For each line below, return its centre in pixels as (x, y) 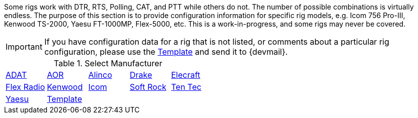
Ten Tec (186, 87)
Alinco (100, 75)
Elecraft (186, 75)
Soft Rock (148, 87)
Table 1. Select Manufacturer (108, 63)
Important (24, 47)
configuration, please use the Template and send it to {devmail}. (166, 52)
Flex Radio (25, 87)
